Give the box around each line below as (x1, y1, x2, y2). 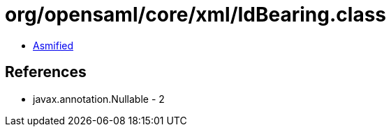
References (5, 63, 87, 81)
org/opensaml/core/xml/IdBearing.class (5, 3, 387, 26)
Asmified (33, 39, 74, 51)
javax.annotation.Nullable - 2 (33, 92, 165, 105)
